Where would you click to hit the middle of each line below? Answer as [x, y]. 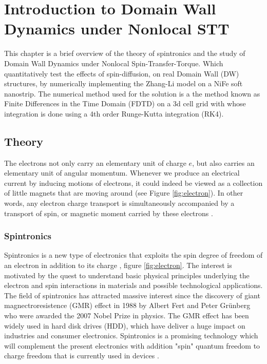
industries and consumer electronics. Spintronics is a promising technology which [131, 336]
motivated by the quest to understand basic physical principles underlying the [127, 275]
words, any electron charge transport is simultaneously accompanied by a [119, 203]
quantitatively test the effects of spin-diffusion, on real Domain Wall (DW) [122, 73]
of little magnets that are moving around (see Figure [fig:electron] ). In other [124, 193]
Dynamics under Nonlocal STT [117, 28]
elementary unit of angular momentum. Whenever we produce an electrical [122, 173]
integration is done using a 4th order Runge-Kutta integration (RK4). [114, 113]
